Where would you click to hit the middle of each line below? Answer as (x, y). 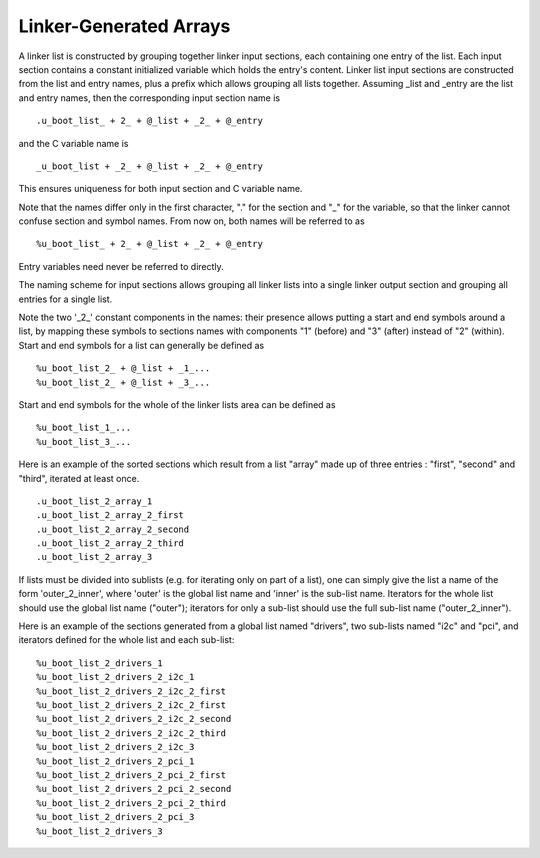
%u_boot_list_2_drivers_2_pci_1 (115, 761)
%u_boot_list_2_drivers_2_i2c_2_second (134, 719)
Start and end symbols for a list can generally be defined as (141, 345)
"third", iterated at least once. (79, 478)
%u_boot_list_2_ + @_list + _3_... (123, 382)
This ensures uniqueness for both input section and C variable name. (160, 189)
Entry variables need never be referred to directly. (121, 266)
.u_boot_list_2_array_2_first (110, 515)
